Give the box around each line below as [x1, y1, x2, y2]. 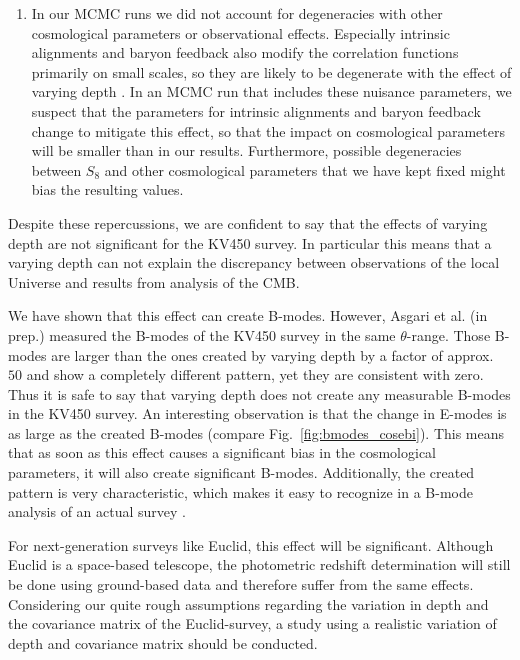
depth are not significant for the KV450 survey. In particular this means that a [8, 232, 492, 253]
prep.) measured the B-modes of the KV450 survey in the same [8, 324, 396, 345]
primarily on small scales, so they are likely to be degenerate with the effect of [31, 61, 512, 82]
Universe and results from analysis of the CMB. [8, 271, 300, 292]
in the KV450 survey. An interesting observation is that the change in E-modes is [8, 403, 507, 424]
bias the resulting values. [31, 179, 184, 200]
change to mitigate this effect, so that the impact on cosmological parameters [31, 120, 505, 141]
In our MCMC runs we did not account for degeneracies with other [31, 3, 443, 23]
